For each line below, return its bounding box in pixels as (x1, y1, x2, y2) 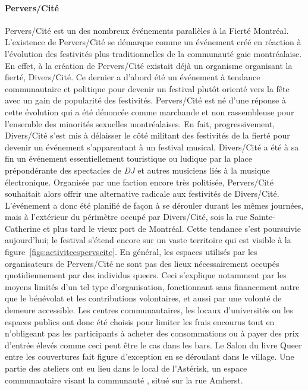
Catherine (5, 222, 40, 234)
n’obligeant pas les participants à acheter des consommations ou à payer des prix (5, 327, 299, 339)
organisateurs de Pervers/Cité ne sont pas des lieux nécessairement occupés (5, 257, 279, 269)
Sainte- (250, 210, 275, 223)
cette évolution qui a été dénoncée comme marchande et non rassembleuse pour (5, 105, 294, 118)
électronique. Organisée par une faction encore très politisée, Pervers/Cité (5, 175, 274, 188)
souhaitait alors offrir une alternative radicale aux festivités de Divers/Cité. (5, 187, 279, 200)
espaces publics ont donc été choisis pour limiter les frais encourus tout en (5, 315, 275, 328)
